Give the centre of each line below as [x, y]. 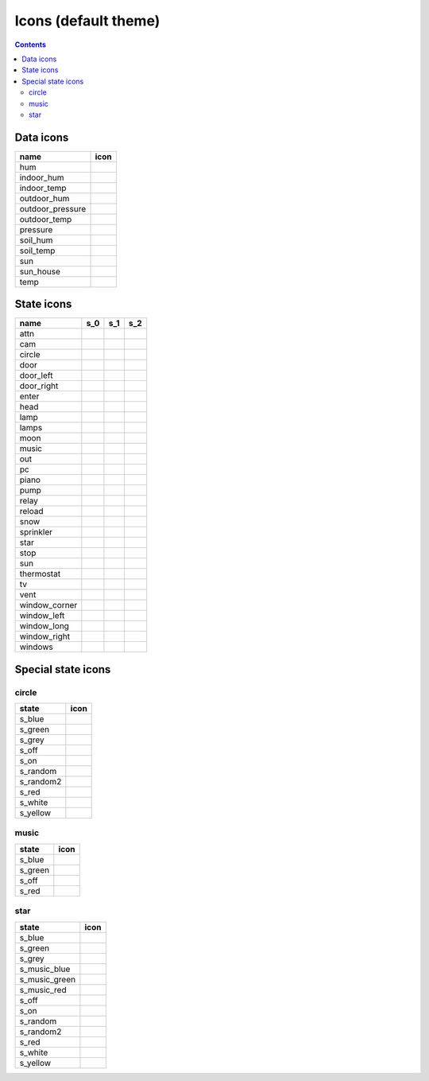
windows [36, 647]
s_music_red [43, 990]
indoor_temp [43, 188]
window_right [45, 636]
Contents [31, 45]
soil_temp [37, 251]
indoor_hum [42, 177]
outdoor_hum [44, 198]
